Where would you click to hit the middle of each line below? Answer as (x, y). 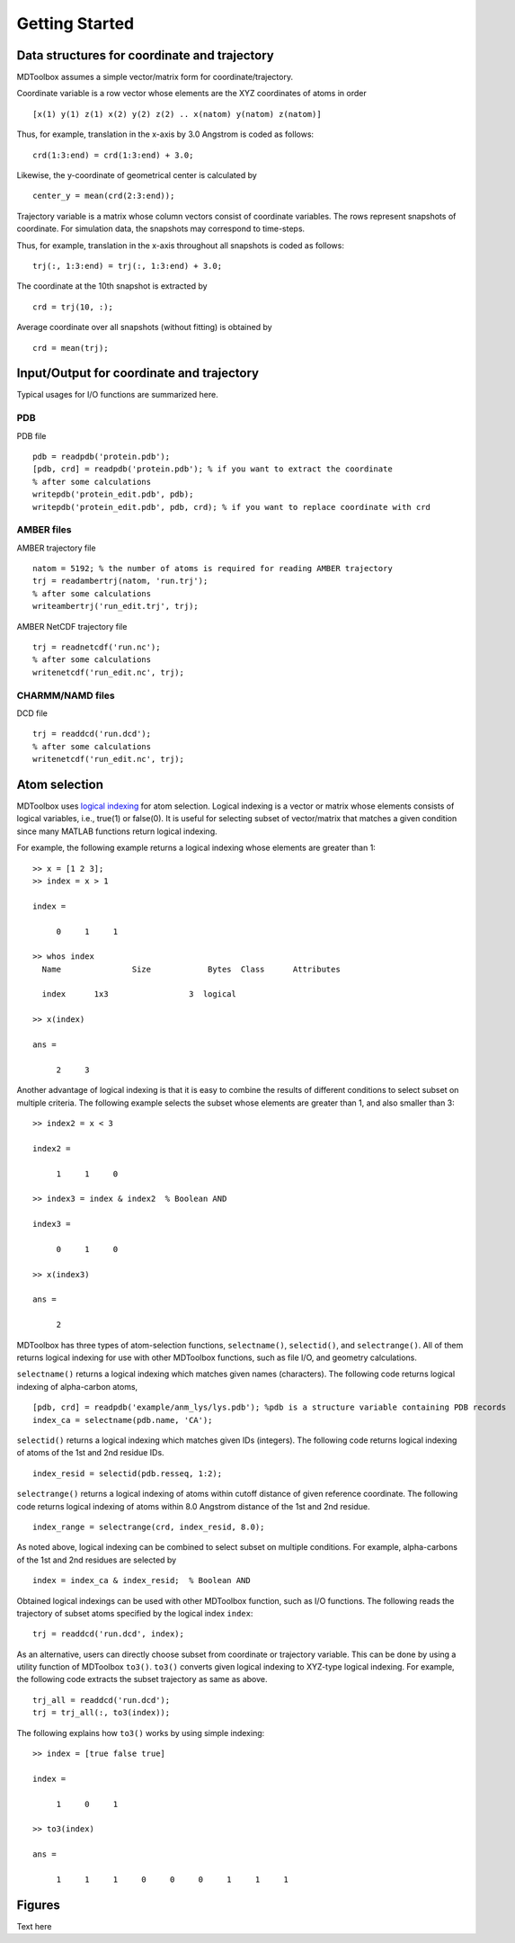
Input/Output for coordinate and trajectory (138, 373)
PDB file (31, 435)
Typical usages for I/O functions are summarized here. (118, 395)
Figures (38, 1905)
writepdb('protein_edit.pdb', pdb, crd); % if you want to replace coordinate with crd (232, 507)
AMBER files (44, 530)
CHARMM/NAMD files (66, 695)
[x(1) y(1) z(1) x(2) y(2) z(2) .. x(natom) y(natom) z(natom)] (178, 114)
